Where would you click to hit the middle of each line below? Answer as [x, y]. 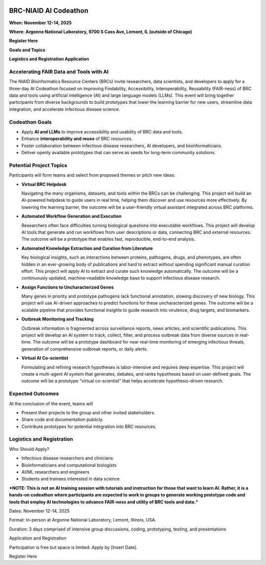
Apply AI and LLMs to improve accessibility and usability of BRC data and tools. [102, 131]
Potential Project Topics [38, 165]
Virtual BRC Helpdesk [44, 184]
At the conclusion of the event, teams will [51, 403]
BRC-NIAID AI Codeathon [49, 11]
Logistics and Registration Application [49, 59]
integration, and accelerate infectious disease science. [65, 109]
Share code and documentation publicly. [62, 420]
